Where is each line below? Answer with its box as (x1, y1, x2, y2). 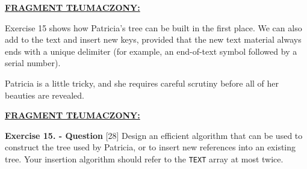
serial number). (5, 57, 61, 69)
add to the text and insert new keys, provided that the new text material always (5, 33, 302, 46)
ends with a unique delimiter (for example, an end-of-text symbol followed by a (5, 45, 297, 57)
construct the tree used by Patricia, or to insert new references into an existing (5, 141, 296, 153)
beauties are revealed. (5, 88, 84, 101)
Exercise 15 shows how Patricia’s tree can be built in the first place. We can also (5, 21, 302, 34)
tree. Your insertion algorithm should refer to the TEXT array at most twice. (5, 152, 284, 165)
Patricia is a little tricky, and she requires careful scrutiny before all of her (5, 76, 279, 89)
